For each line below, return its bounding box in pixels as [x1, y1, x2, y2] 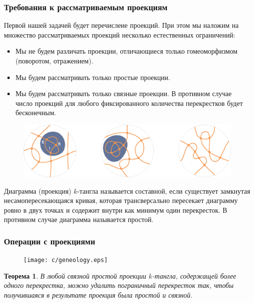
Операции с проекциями [4, 235, 95, 247]
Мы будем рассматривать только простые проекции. [15, 72, 170, 82]
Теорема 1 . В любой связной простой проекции [4, 270, 146, 281]
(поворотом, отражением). [15, 56, 93, 65]
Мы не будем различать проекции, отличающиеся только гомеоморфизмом [15, 46, 238, 56]
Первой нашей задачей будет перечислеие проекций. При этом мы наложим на [4, 20, 239, 30]
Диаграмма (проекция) [4, 185, 71, 196]
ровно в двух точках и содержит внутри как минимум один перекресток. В [4, 204, 228, 215]
